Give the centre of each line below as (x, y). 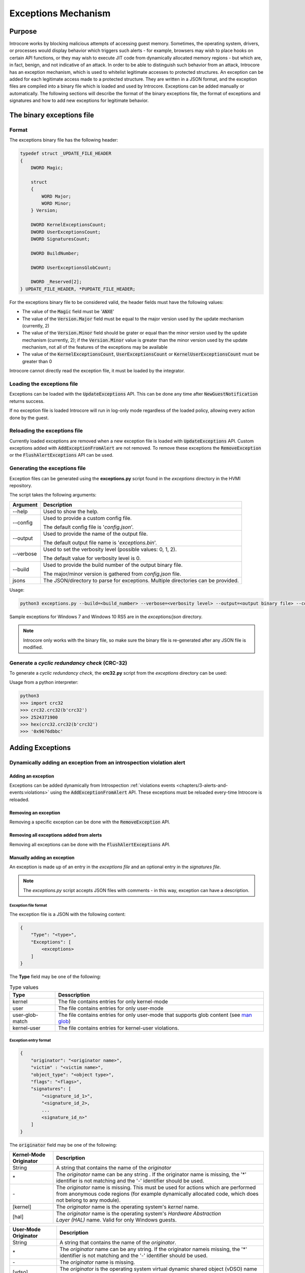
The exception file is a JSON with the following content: (68, 915)
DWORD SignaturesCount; (60, 239)
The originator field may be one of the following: (63, 1145)
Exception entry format (30, 1041)
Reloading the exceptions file (46, 431)
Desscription (74, 994)
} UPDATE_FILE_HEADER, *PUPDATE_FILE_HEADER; (78, 289)
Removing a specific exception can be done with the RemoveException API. (90, 822)
